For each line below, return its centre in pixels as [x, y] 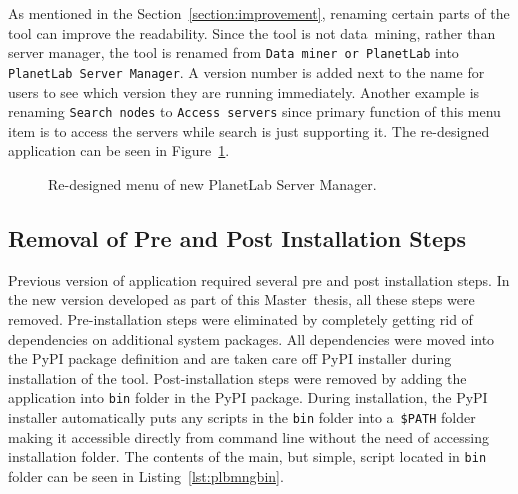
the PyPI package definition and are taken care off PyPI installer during [230, 358]
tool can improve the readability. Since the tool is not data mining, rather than [252, 32]
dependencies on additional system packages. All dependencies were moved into [251, 338]
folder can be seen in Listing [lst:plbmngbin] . [146, 475]
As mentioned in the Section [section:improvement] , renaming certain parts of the [259, 13]
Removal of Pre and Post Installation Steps [237, 237]
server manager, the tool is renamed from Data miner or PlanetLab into [233, 52]
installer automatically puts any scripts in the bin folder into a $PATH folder [242, 416]
